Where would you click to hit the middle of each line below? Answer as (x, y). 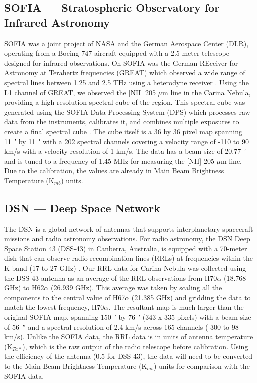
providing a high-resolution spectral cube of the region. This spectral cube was (125, 102)
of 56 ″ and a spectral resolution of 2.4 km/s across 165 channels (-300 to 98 (121, 327)
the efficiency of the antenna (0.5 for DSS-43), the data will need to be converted (128, 356)
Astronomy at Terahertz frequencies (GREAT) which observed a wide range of (125, 72)
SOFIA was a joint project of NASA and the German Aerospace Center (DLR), (126, 43)
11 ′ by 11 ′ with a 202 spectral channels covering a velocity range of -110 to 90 (126, 141)
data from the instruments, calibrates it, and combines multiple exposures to (122, 122)
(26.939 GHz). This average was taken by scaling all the (137, 288)
